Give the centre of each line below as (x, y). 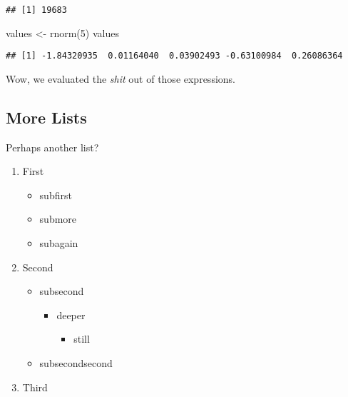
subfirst (56, 195)
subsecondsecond (76, 363)
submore (58, 219)
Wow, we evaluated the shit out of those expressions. (121, 78)
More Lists (46, 117)
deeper (71, 315)
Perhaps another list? (52, 147)
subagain (59, 243)
